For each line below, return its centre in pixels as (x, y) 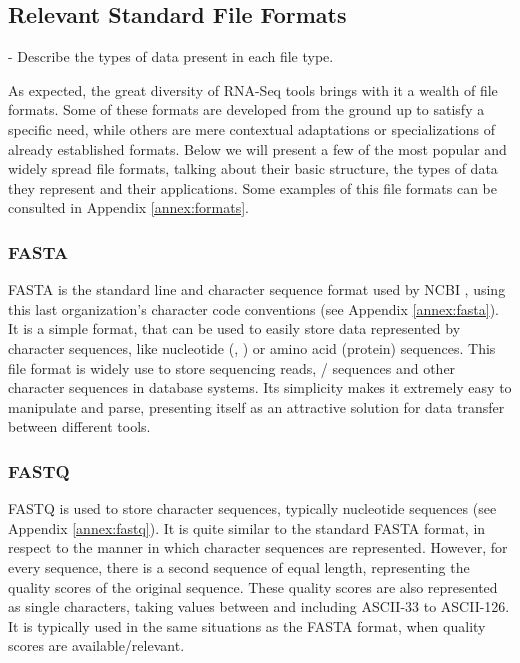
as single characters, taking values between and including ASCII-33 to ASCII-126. (259, 606)
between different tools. (79, 426)
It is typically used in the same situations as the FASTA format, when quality (247, 625)
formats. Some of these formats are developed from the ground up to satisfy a (246, 109)
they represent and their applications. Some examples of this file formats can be (252, 187)
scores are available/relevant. (96, 645)
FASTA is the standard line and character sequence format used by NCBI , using (257, 289)
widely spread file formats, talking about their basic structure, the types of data (253, 168)
